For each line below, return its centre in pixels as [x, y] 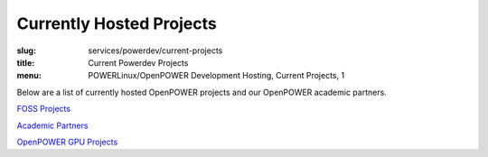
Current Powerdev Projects [138, 62]
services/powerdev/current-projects [155, 51]
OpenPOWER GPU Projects [67, 142]
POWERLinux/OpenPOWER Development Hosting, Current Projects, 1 [216, 76]
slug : [26, 51]
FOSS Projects [44, 109]
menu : [29, 76]
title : [26, 62]
